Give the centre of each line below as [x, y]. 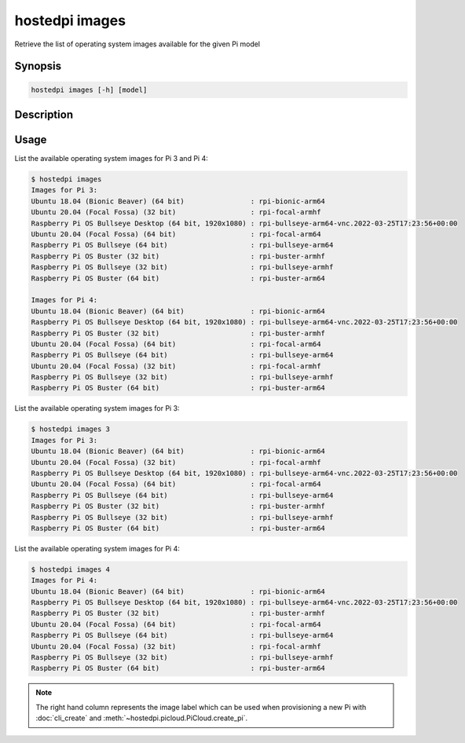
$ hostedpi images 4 [70, 569]
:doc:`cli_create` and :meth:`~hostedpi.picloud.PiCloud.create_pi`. [142, 718]
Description [44, 114]
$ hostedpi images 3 [70, 429]
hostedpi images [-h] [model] [89, 90]
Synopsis [38, 66]
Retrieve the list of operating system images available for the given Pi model [137, 44]
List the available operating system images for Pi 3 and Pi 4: [111, 159]
